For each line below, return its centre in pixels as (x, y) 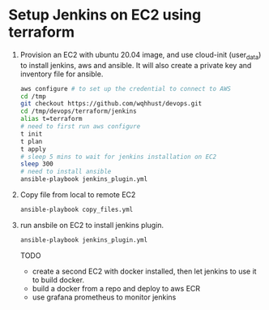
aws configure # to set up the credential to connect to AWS (126, 88)
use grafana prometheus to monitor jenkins (104, 297)
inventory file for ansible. (62, 74)
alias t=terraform (51, 119)
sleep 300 (37, 164)
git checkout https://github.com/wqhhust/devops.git (111, 104)
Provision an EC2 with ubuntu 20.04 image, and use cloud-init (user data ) (141, 56)
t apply (33, 149)
